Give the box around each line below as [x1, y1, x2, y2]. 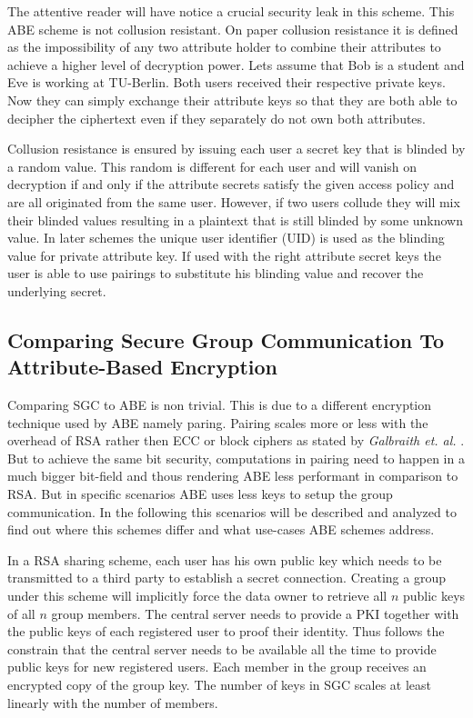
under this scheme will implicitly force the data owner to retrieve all [7, 586, 387, 605]
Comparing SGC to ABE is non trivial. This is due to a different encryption [7, 395, 432, 414]
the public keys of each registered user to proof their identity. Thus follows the [7, 622, 445, 641]
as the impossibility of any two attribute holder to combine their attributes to [7, 37, 441, 56]
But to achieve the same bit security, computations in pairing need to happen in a [7, 448, 465, 467]
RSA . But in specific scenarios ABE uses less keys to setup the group [7, 484, 393, 504]
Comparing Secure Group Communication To [7, 325, 445, 354]
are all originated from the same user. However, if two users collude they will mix [7, 192, 460, 211]
